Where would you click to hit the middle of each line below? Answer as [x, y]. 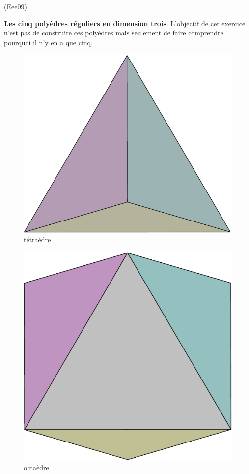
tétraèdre [37, 239]
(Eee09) [15, 6]
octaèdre [36, 467]
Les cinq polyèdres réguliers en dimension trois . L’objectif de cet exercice [125, 23]
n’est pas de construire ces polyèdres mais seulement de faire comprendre [114, 33]
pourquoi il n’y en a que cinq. [48, 42]
